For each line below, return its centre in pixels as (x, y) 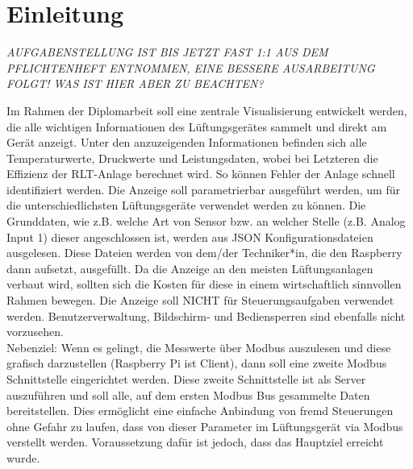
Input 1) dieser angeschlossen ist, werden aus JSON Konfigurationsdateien (190, 237)
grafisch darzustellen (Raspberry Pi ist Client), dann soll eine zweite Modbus (197, 363)
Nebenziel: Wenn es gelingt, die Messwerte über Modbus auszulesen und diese (199, 347)
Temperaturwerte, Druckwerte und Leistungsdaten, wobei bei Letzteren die (192, 158)
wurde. (23, 457)
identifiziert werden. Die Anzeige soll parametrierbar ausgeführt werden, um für (203, 189)
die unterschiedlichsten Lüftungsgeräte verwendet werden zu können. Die (186, 205)
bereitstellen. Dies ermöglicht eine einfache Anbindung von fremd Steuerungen (200, 411)
